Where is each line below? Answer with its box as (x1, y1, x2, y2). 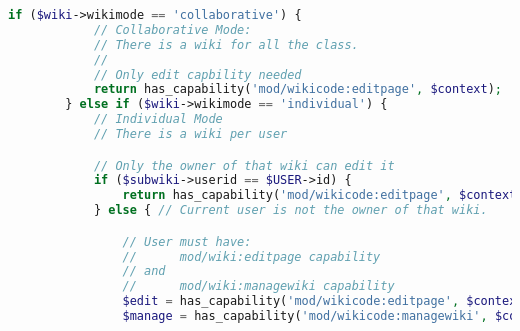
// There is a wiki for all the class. (93, 37, 359, 52)
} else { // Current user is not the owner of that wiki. (93, 203, 488, 218)
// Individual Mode (93, 112, 223, 127)
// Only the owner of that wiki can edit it (93, 158, 395, 173)
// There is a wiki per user (93, 127, 288, 141)
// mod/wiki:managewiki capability (122, 279, 395, 294)
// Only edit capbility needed (93, 67, 302, 82)
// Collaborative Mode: (93, 22, 252, 37)
